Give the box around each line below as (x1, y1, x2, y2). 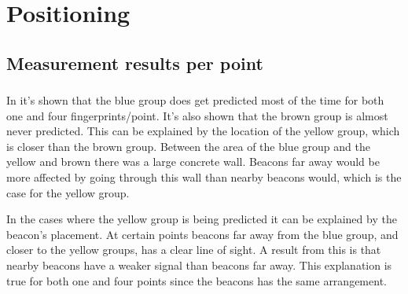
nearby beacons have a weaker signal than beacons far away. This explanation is (6, 257, 392, 274)
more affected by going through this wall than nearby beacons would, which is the (6, 169, 402, 186)
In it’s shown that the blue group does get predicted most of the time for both (6, 92, 384, 108)
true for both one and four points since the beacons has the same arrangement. (6, 272, 387, 288)
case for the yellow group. (6, 184, 130, 200)
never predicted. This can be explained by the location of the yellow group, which (6, 123, 400, 139)
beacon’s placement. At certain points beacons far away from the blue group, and (6, 226, 399, 242)
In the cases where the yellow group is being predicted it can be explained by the (6, 211, 397, 227)
